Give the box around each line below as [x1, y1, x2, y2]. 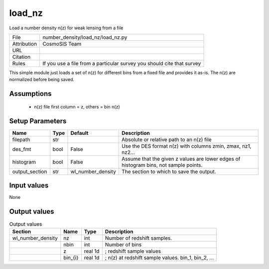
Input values [9, 181, 49, 190]
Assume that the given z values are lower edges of [121, 155, 241, 162]
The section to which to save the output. [121, 168, 216, 175]
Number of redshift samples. [105, 235, 172, 242]
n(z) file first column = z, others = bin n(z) [34, 103, 121, 109]
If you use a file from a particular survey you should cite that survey [42, 60, 201, 67]
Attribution [12, 40, 37, 47]
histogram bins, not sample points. [121, 162, 203, 169]
